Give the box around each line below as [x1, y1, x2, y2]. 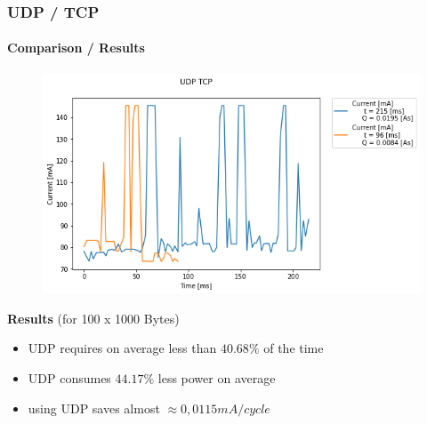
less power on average [157, 368, 276, 387]
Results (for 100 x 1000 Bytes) [7, 308, 180, 327]
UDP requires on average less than [28, 339, 217, 357]
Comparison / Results [7, 38, 145, 57]
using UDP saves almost [28, 398, 160, 417]
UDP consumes [28, 368, 111, 387]
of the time [263, 339, 324, 357]
